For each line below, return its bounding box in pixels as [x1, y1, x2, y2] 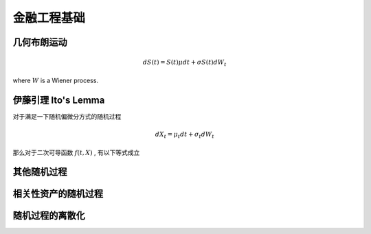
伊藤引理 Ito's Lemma [12, 94, 105, 106]
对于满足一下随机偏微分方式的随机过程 [12, 112, 122, 120]
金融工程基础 [12, 10, 86, 25]
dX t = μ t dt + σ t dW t [155, 130, 214, 140]
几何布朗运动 [12, 36, 67, 48]
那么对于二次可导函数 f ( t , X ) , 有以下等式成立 [12, 148, 140, 156]
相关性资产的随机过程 [12, 188, 103, 200]
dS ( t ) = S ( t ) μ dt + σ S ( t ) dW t [142, 58, 227, 68]
